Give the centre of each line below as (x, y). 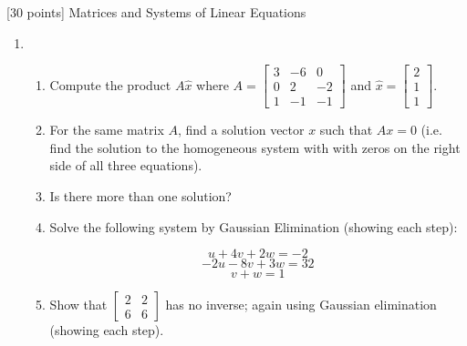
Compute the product (110, 84)
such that (346, 130)
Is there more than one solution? (140, 196)
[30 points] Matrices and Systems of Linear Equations (156, 12)
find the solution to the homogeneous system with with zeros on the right (255, 147)
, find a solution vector (241, 130)
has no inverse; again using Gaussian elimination (301, 305)
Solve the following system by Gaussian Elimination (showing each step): (254, 226)
